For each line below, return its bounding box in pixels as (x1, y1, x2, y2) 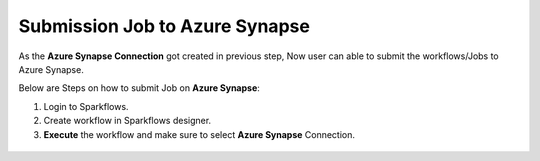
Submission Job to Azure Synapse (18, 15, 310, 37)
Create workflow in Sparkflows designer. (43, 115, 212, 127)
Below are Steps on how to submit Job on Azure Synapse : (18, 82, 260, 94)
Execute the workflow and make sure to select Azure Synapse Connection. (43, 128, 355, 140)
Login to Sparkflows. (43, 100, 129, 112)
